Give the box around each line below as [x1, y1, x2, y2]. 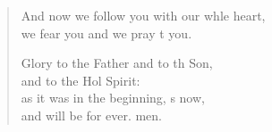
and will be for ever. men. [21, 105, 162, 124]
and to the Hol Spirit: [21, 70, 140, 89]
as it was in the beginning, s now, [21, 88, 205, 107]
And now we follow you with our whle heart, [21, 6, 266, 24]
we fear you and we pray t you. [21, 23, 192, 42]
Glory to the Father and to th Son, [21, 54, 213, 72]
